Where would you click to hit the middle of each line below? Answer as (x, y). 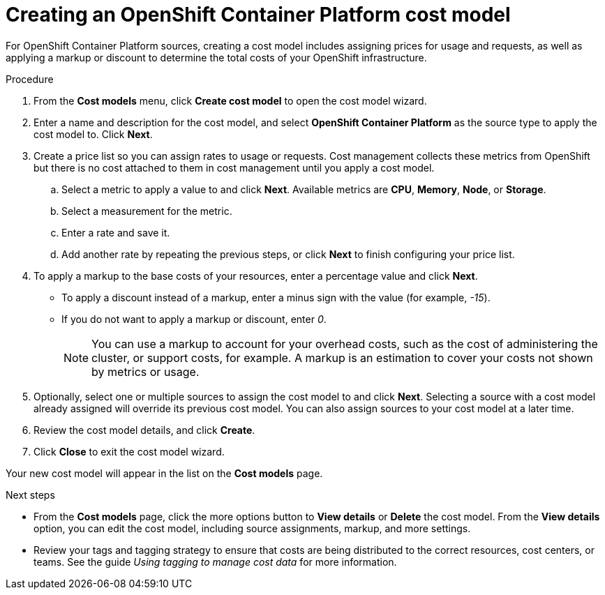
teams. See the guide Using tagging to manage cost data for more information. (215, 562)
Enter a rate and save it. (116, 232)
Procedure (30, 79)
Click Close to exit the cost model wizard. (129, 451)
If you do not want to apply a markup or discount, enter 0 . (194, 319)
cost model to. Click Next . (93, 134)
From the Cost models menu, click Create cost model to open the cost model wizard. (230, 100)
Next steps (30, 495)
